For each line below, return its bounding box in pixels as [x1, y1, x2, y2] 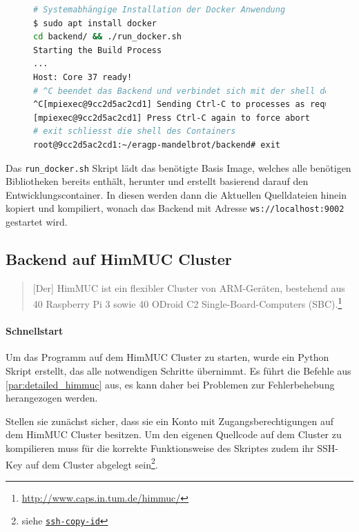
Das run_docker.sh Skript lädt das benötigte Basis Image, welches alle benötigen [6, 160, 351, 175]
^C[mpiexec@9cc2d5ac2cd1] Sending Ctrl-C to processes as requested [33, 99, 355, 110]
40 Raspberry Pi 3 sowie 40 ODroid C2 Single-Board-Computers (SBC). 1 [32, 295, 342, 311]
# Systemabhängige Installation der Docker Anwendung [33, 5, 286, 14]
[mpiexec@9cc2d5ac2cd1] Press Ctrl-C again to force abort [33, 112, 310, 123]
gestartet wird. [6, 215, 68, 229]
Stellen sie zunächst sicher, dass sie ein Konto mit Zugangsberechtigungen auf [6, 413, 334, 428]
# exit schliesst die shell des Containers [33, 126, 236, 137]
